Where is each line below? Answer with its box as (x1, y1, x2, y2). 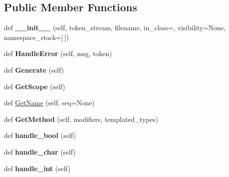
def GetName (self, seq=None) (4, 98, 95, 108)
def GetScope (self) (4, 81, 66, 91)
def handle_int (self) (4, 163, 70, 173)
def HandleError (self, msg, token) (4, 48, 112, 59)
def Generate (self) (4, 64, 64, 75)
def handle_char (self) (4, 146, 76, 157)
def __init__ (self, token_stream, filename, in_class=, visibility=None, (4, 22, 226, 33)
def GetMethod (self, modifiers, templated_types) (4, 114, 159, 124)
